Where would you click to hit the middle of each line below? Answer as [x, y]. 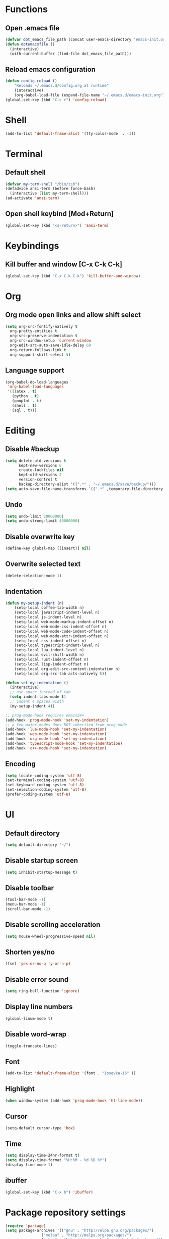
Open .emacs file [32, 28]
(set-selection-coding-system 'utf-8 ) [46, 790]
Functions [26, 9]
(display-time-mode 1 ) [29, 1165]
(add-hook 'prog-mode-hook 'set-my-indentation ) [57, 720]
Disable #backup [32, 449]
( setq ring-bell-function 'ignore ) [43, 991]
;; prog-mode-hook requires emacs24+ [45, 715]
